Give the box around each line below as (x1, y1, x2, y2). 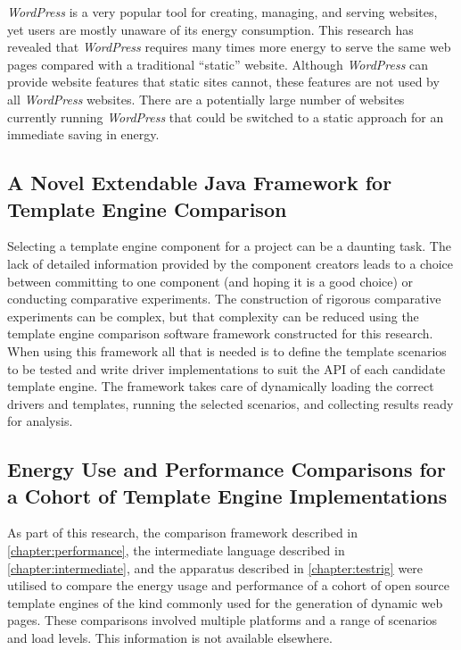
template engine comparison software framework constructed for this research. (7, 324, 433, 343)
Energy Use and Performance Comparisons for (7, 455, 446, 483)
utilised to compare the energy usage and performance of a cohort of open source (7, 576, 449, 595)
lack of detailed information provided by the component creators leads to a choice (7, 254, 454, 272)
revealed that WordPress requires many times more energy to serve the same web (7, 37, 451, 56)
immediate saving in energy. (7, 125, 160, 144)
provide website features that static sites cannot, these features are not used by (7, 72, 440, 91)
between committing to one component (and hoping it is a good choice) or (7, 271, 414, 290)
